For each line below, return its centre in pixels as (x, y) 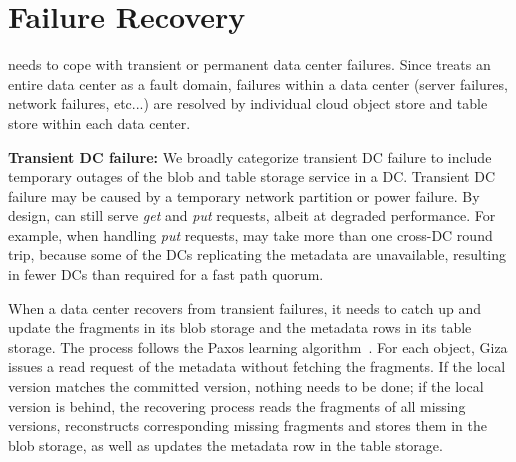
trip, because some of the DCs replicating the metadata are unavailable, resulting (257, 254)
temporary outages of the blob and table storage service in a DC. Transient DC (251, 176)
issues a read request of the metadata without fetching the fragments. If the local (257, 366)
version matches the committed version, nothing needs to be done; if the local (246, 386)
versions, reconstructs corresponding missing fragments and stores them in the (247, 425)
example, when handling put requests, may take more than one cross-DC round (250, 234)
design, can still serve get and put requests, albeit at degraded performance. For (252, 215)
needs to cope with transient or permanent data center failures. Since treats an (249, 64)
